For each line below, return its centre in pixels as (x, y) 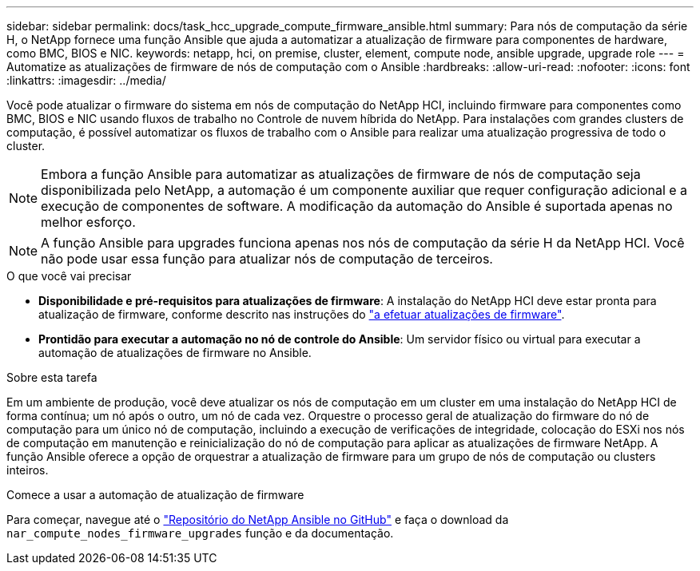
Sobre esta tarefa (52, 377)
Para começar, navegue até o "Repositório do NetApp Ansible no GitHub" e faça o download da (258, 519)
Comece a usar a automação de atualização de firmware (155, 495)
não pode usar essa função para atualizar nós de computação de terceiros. (267, 259)
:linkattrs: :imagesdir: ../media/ (86, 80)
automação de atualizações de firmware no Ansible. (175, 353)
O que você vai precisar (69, 276)
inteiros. (28, 470)
